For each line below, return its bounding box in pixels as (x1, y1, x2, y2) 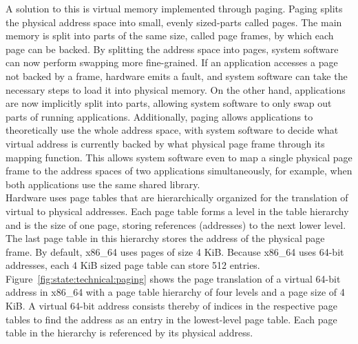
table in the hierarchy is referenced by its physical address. (6, 325, 253, 340)
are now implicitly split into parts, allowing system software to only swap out (6, 96, 332, 110)
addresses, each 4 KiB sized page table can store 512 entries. (6, 258, 260, 272)
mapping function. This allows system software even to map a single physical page (6, 150, 352, 164)
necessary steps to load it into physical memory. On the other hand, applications (6, 82, 346, 97)
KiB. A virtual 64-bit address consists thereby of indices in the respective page (6, 299, 337, 313)
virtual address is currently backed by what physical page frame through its (6, 136, 325, 150)
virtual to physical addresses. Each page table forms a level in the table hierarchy (6, 203, 349, 218)
